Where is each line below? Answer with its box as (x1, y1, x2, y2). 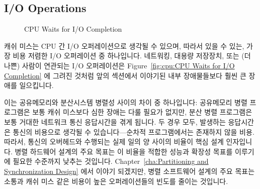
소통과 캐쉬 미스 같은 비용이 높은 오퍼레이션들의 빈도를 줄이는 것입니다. (4, 175, 228, 186)
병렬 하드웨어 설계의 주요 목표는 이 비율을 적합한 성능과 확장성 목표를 (15, 146, 233, 156)
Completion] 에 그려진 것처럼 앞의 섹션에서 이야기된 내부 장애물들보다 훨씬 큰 (4, 70, 246, 80)
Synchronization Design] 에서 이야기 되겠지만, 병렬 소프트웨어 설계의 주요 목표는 (4, 165, 255, 176)
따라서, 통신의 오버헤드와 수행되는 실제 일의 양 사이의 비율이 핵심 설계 (4, 136, 224, 147)
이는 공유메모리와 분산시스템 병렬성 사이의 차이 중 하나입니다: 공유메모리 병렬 (4, 97, 247, 107)
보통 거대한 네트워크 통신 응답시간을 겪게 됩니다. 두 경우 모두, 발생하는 (4, 116, 226, 127)
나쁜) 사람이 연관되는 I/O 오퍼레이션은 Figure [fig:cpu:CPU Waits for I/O (4, 60, 235, 70)
